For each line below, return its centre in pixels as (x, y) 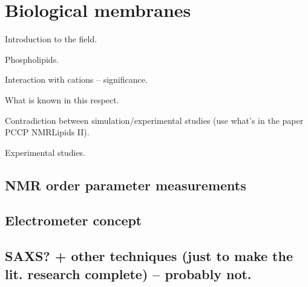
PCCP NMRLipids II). (47, 132)
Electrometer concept (74, 220)
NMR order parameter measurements (126, 185)
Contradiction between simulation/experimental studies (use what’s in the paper (154, 120)
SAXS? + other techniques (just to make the (149, 256)
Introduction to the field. (51, 39)
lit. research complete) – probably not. (128, 273)
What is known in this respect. (62, 99)
